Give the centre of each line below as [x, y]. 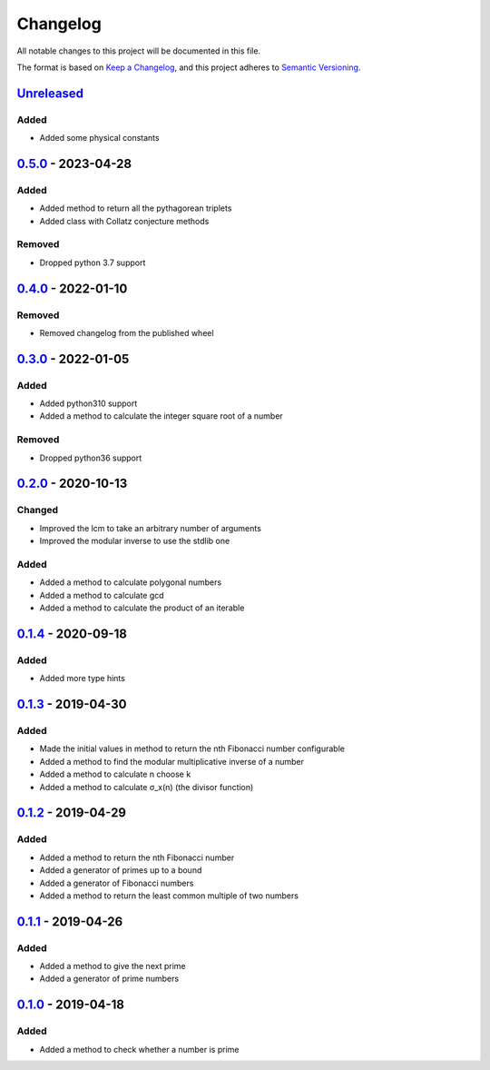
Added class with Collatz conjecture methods [124, 221]
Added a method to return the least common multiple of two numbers [169, 896]
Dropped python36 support [91, 458]
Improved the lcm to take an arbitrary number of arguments [151, 528]
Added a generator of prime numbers [109, 979]
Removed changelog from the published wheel [127, 332]
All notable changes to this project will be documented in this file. [139, 51]
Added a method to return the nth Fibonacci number [137, 857]
